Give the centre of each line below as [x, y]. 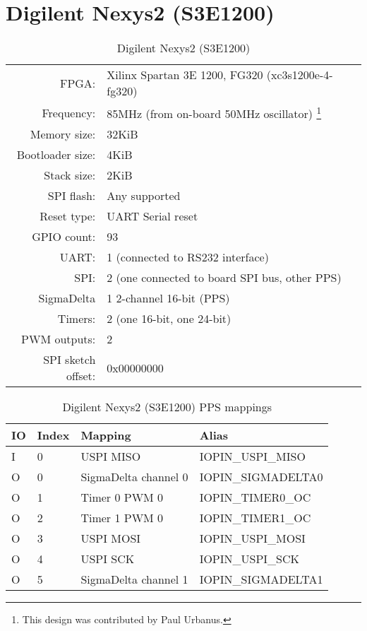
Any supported [144, 196]
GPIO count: [64, 237]
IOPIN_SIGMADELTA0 [261, 477]
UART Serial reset [152, 216]
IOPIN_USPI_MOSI [252, 538]
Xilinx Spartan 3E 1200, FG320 [185, 75]
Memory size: [63, 134]
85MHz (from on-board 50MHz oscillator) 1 [214, 113]
